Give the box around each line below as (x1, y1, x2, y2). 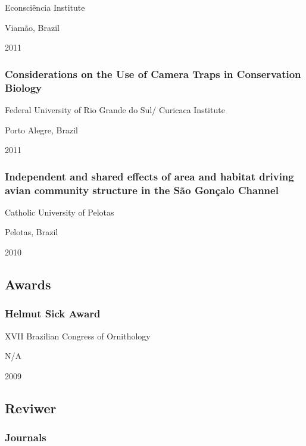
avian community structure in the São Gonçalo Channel (5, 182, 279, 197)
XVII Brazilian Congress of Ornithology (5, 329, 151, 342)
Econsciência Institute (5, 1, 85, 13)
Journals (5, 430, 46, 445)
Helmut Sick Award (5, 306, 101, 321)
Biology (5, 80, 42, 95)
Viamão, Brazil (5, 21, 60, 33)
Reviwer (5, 398, 57, 417)
